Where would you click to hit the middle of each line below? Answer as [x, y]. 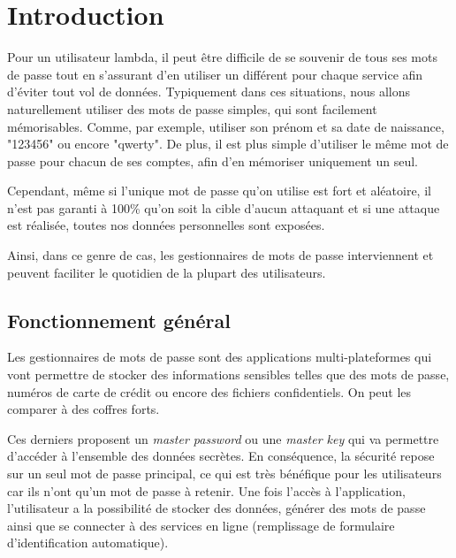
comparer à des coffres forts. [84, 409]
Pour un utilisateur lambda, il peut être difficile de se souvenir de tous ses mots [222, 57]
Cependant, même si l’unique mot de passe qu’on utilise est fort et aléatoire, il [219, 191]
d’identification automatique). [88, 543]
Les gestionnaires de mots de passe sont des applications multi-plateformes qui [220, 357]
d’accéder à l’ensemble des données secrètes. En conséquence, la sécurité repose [221, 456]
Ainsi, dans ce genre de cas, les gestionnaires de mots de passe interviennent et [220, 255]
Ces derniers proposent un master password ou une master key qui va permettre [223, 438]
